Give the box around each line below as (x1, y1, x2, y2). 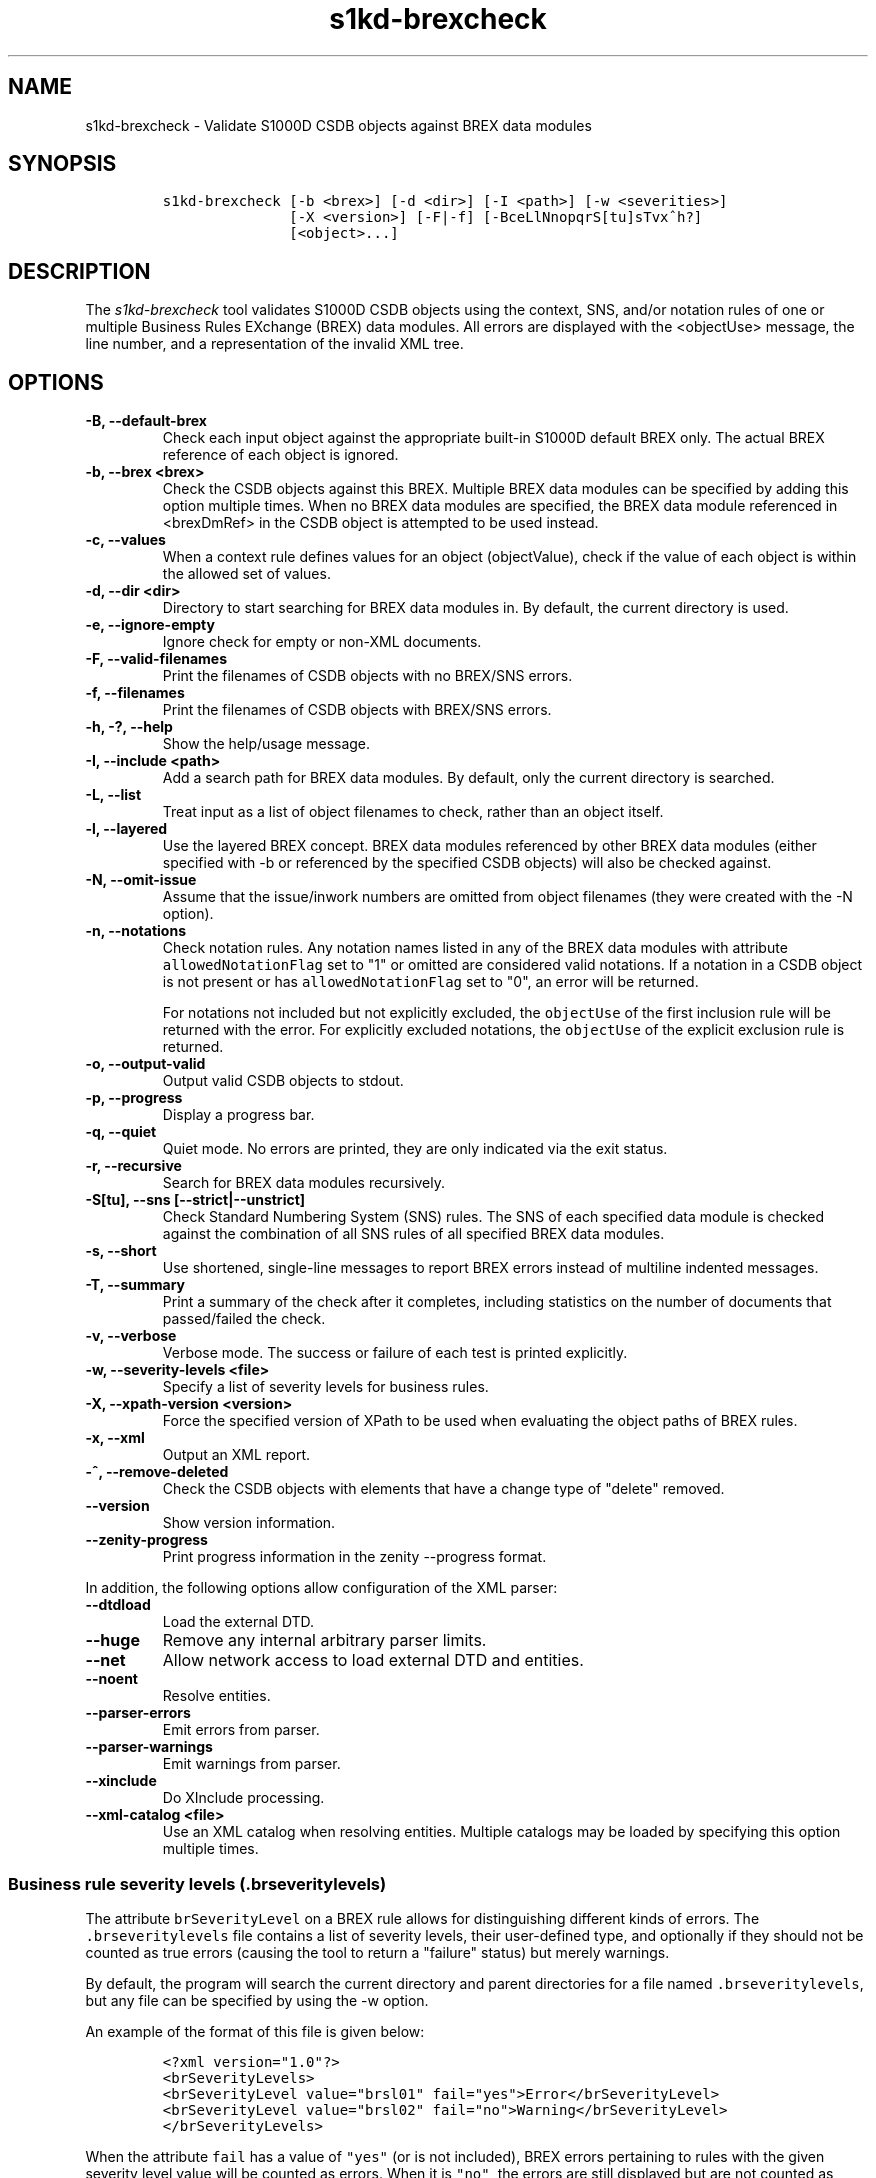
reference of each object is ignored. (162, 446, 399, 464)
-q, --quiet (85, 1123, 157, 1141)
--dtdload (85, 1596, 151, 1614)
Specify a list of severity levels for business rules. (162, 1378, 489, 1396)
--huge (85, 1630, 140, 1651)
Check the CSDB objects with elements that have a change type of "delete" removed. (162, 1480, 725, 1498)
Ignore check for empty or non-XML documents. (162, 633, 482, 651)
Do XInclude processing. (162, 1789, 325, 1807)
